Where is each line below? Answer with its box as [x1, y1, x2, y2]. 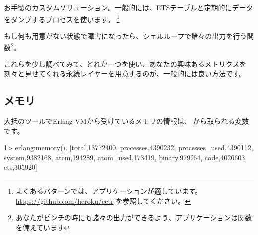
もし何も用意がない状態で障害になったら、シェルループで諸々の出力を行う [4, 30, 247, 41]
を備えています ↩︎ [15, 222, 70, 232]
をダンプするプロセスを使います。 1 [4, 12, 120, 24]
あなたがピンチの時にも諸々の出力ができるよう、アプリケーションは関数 [15, 212, 252, 223]
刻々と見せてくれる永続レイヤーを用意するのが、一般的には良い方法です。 [4, 68, 246, 79]
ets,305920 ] [4, 162, 37, 172]
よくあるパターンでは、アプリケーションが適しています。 [15, 186, 202, 196]
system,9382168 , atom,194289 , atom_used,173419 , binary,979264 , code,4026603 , [4, 152, 247, 162]
